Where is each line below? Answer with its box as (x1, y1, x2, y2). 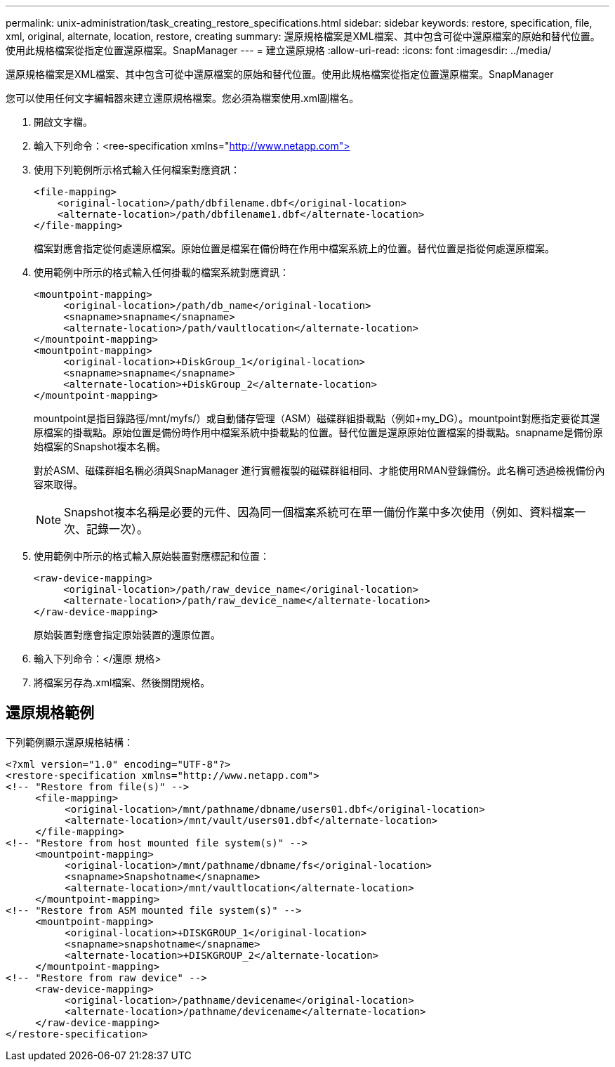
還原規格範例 (6, 704, 94, 722)
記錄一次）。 (86, 522, 149, 536)
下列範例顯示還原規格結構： (6, 735, 133, 748)
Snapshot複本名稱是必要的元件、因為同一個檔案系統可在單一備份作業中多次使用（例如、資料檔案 (64, 505, 575, 519)
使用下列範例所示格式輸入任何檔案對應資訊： (34, 164, 240, 176)
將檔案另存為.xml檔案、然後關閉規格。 (34, 676, 211, 688)
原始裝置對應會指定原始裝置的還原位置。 (34, 629, 220, 641)
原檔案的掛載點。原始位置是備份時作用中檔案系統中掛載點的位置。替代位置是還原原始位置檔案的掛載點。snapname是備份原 (34, 426, 603, 438)
